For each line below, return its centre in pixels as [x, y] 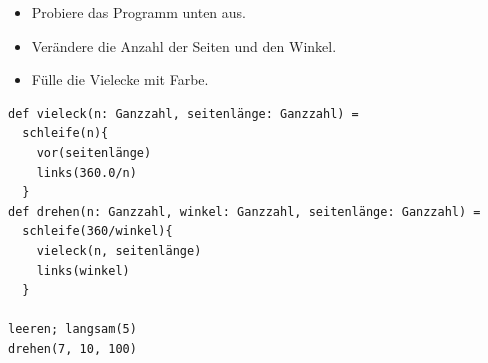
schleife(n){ [65, 133]
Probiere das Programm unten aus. [139, 12]
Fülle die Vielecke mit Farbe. [120, 79]
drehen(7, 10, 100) [72, 348]
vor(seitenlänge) [94, 152]
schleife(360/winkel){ [97, 231]
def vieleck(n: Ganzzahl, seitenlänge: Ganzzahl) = [183, 113]
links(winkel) [83, 270]
